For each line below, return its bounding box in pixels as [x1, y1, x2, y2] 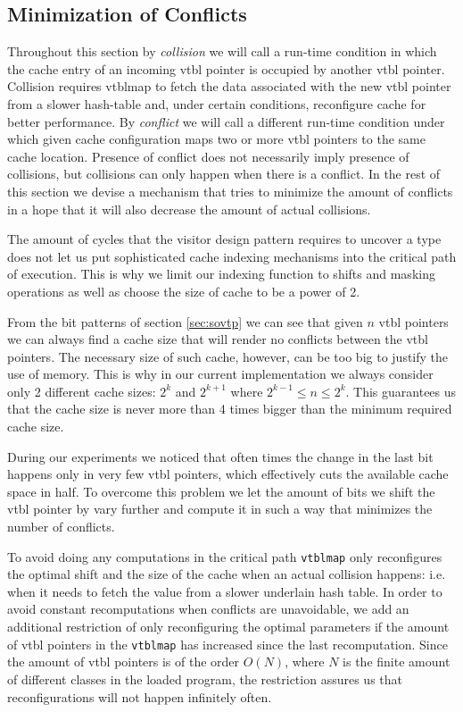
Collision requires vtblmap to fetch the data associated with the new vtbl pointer [7, 77, 451, 96]
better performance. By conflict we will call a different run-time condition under [7, 112, 445, 130]
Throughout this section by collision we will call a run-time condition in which [7, 42, 437, 61]
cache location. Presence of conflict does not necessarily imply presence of [7, 147, 409, 165]
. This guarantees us [345, 381, 457, 400]
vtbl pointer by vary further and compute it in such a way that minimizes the [7, 499, 433, 518]
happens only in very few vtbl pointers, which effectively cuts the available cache [7, 465, 449, 483]
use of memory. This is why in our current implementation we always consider [7, 364, 434, 383]
